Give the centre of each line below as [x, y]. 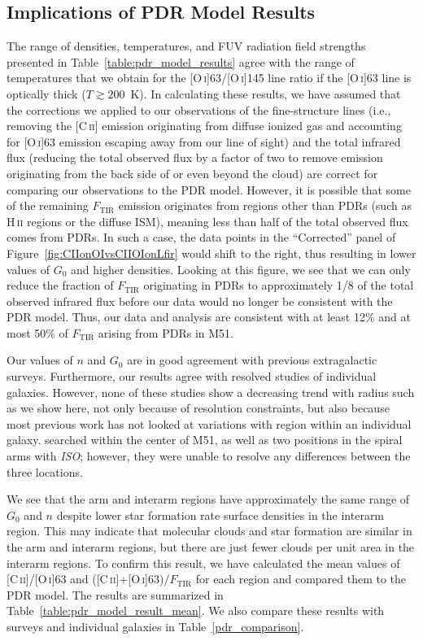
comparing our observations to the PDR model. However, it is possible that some [209, 189]
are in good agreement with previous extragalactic [252, 360]
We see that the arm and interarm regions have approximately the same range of [208, 499]
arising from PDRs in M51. [166, 332]
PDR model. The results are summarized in [115, 594]
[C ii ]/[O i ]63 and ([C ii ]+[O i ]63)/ [88, 579]
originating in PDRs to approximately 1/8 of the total [279, 285]
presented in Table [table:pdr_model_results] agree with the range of [181, 61]
